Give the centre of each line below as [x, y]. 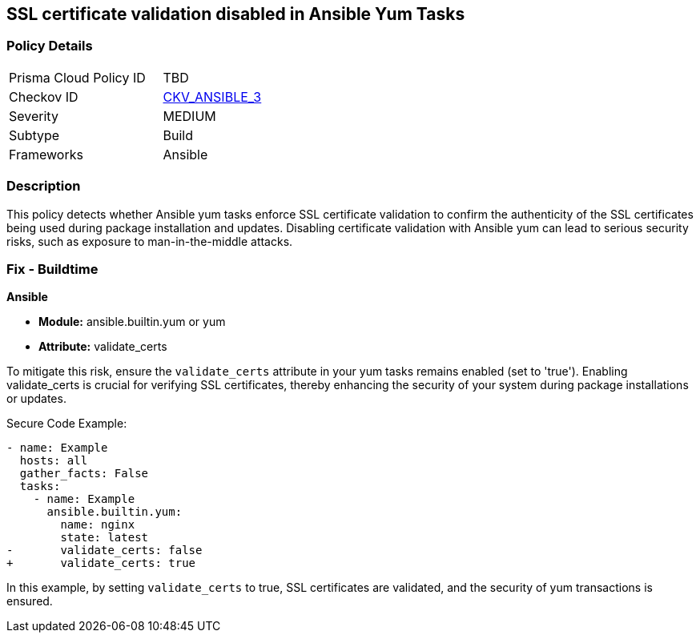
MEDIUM [189, 116]
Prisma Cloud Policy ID [77, 77]
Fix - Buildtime [52, 269]
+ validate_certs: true [101, 563]
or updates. [36, 399]
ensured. [30, 601]
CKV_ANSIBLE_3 [212, 96]
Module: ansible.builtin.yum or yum [132, 322]
